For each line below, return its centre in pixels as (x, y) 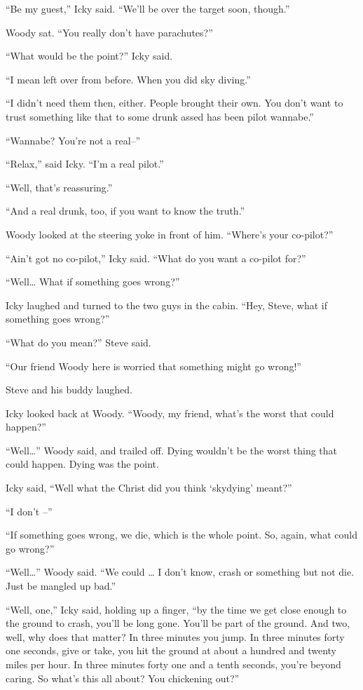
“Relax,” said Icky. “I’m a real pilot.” (85, 164)
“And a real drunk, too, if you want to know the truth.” (125, 211)
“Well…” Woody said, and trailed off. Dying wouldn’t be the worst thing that (172, 450)
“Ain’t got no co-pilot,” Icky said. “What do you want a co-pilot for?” (156, 258)
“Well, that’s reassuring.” (59, 187)
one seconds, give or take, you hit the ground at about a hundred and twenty (171, 650)
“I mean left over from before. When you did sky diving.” (128, 79)
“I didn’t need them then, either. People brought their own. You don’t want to (174, 103)
